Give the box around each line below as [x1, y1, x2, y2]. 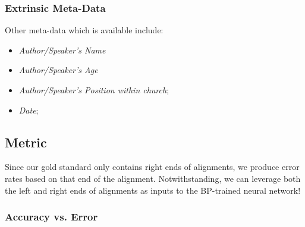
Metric [5, 133, 47, 151]
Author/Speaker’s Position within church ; [18, 84, 169, 96]
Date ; [18, 103, 39, 116]
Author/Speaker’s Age [18, 64, 98, 76]
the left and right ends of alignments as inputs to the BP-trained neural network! [5, 184, 301, 196]
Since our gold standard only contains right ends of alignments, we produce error [5, 160, 300, 173]
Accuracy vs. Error [5, 209, 98, 224]
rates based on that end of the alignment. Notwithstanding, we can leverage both [5, 172, 301, 184]
